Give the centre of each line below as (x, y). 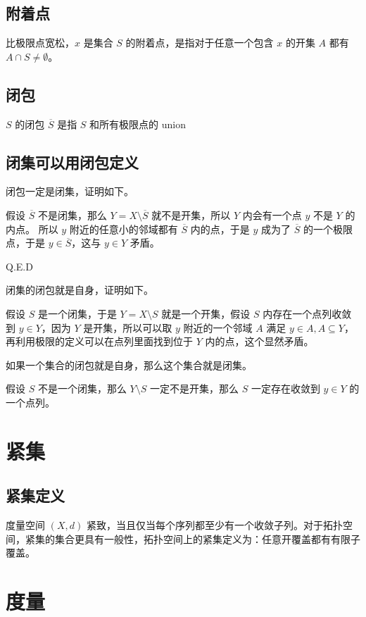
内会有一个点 (272, 214)
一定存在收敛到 (285, 388)
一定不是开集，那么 (194, 388)
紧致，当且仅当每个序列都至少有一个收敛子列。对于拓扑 (214, 525)
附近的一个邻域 (218, 327)
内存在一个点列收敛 (307, 313)
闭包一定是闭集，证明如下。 (70, 191)
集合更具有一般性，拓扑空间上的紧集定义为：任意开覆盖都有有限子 (207, 538)
